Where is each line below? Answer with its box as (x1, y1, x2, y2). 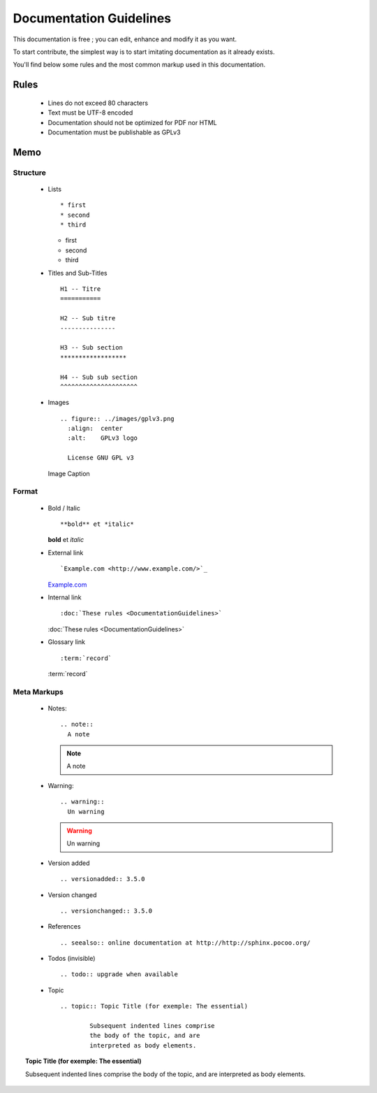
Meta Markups (13, 687, 64, 696)
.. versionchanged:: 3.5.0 (60, 906, 153, 915)
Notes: (47, 703, 67, 713)
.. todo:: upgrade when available (60, 971, 178, 978)
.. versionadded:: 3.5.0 (60, 875, 145, 883)
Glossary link (47, 638, 85, 646)
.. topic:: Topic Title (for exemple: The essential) (60, 1002, 248, 1010)
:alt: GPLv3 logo (67, 434, 138, 442)
